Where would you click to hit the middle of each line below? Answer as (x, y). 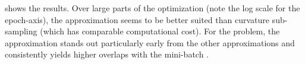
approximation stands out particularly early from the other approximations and (150, 42)
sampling (21, 31)
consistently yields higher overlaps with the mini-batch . (107, 54)
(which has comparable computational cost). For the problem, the (160, 31)
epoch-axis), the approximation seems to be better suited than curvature (137, 19)
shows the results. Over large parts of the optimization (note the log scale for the (152, 8)
